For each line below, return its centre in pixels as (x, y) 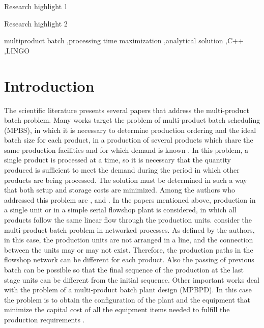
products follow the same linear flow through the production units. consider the (128, 220)
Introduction (49, 85)
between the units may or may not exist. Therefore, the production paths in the (129, 249)
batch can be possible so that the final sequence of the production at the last (124, 269)
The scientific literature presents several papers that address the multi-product (127, 110)
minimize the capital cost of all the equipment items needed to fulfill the (117, 309)
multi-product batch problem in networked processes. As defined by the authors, (129, 229)
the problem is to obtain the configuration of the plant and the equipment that (127, 299)
